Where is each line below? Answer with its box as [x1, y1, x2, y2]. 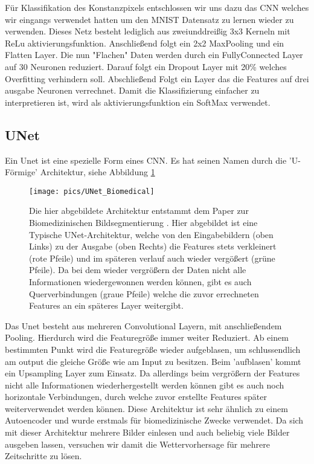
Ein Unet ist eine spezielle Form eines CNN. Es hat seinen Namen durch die [5, 153, 287, 166]
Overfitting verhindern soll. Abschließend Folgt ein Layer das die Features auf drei [5, 72, 309, 85]
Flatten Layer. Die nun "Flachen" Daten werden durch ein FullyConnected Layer [5, 48, 303, 61]
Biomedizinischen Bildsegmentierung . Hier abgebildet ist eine [29, 216, 258, 228]
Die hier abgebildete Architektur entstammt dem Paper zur [29, 204, 249, 217]
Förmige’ [5, 166, 37, 178]
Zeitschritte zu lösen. [5, 449, 82, 462]
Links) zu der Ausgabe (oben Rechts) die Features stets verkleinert [29, 240, 277, 253]
